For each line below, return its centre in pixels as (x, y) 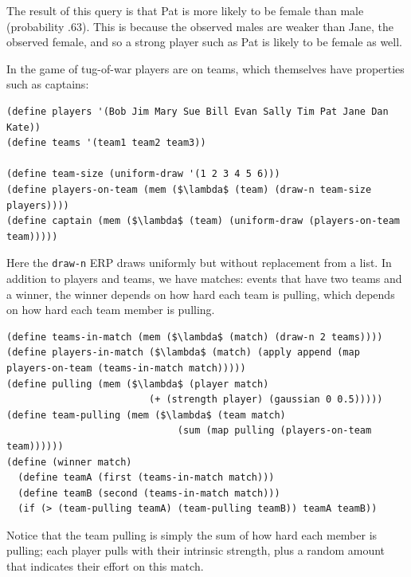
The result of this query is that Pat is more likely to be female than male (185, 10)
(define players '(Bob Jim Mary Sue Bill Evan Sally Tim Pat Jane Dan (198, 111)
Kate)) (23, 127)
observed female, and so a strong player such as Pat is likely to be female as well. (204, 42)
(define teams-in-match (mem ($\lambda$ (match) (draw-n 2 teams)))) (195, 337)
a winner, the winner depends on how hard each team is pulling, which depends (201, 294)
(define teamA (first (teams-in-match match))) (146, 478)
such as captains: (48, 84)
